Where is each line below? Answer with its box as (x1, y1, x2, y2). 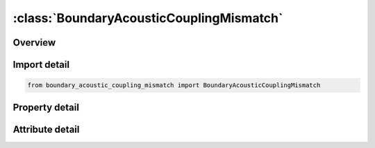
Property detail (12, 101, 80, 113)
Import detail (12, 59, 69, 71)
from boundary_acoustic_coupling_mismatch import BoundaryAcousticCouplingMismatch (27, 82, 321, 89)
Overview (12, 37, 56, 48)
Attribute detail (12, 123, 80, 135)
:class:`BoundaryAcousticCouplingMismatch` (12, 10, 283, 26)
